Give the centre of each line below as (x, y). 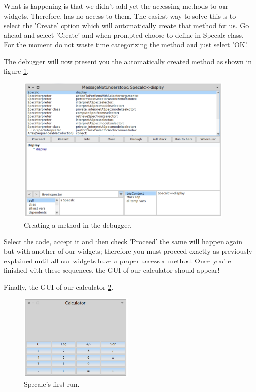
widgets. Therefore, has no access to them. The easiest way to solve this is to (120, 16)
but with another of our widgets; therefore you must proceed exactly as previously (128, 251)
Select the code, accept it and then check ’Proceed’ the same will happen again (123, 241)
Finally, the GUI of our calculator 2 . (59, 286)
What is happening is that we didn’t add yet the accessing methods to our (116, 6)
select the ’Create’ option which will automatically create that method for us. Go (127, 25)
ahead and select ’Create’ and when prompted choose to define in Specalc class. (124, 35)
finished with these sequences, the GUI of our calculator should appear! (112, 270)
